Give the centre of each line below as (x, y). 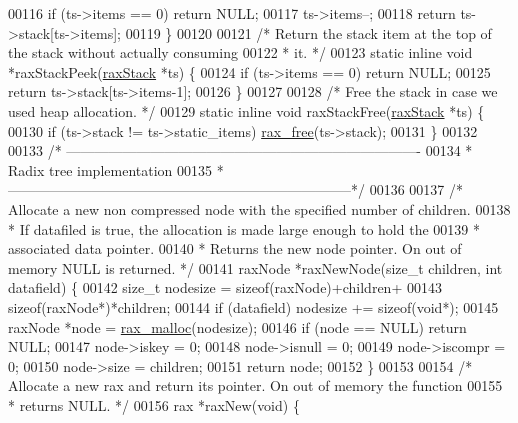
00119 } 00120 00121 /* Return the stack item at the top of (308, 32)
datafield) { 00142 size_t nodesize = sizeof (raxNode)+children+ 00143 (225, 287)
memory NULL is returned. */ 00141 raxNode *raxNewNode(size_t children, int (255, 267)
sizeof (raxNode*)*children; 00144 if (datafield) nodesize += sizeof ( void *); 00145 (253, 306)
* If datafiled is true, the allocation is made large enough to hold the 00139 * (244, 228)
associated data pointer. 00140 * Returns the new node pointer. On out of (235, 248)
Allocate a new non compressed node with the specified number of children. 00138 (259, 208)
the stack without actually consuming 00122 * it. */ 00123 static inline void (240, 52)
